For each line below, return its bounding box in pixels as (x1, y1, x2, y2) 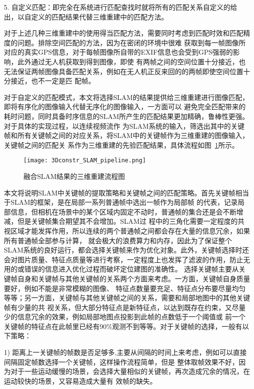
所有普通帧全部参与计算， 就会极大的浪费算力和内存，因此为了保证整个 (4, 235, 232, 245)
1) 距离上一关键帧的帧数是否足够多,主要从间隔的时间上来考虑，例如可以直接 (4, 347, 247, 357)
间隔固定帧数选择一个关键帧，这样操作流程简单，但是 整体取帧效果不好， (4, 356, 239, 367)
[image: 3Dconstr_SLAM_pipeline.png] (23, 157, 146, 164)
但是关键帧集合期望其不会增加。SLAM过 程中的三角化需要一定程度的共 (17, 216, 245, 226)
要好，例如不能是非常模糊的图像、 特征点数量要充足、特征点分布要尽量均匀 (4, 283, 246, 293)
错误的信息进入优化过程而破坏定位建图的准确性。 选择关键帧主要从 (24, 264, 239, 274)
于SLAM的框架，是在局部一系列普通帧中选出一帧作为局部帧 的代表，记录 (4, 197, 238, 207)
